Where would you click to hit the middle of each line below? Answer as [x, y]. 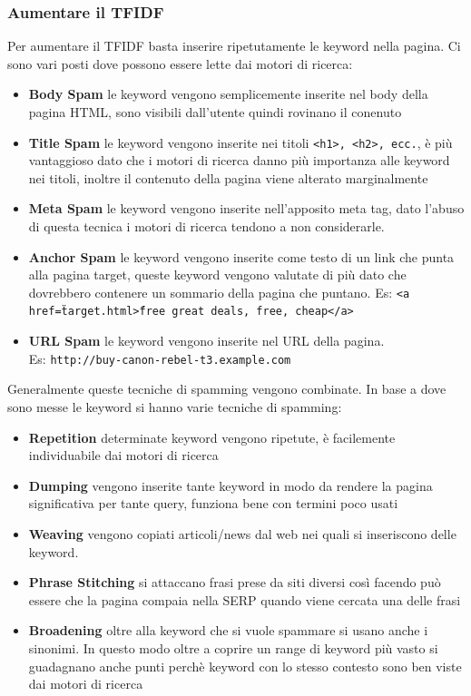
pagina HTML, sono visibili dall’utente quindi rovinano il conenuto [215, 112]
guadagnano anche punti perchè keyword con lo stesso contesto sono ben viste [245, 666]
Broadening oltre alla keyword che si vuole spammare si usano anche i [228, 630]
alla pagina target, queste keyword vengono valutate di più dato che [217, 274]
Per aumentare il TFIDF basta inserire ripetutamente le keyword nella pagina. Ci [234, 46]
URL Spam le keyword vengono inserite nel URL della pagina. [206, 341]
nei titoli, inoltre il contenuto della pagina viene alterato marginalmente [228, 177]
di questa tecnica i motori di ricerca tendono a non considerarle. [206, 226]
